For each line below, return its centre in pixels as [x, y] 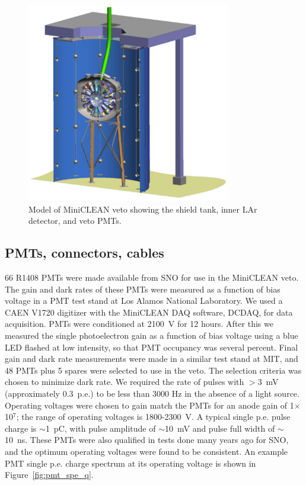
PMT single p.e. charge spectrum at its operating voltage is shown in [130, 463]
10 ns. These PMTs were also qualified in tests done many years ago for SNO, [147, 440]
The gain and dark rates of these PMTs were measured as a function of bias [143, 289]
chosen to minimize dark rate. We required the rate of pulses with [125, 382]
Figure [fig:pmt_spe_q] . [49, 475]
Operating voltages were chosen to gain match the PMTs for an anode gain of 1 [149, 405]
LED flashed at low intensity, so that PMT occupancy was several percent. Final [152, 347]
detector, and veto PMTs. [75, 221]
